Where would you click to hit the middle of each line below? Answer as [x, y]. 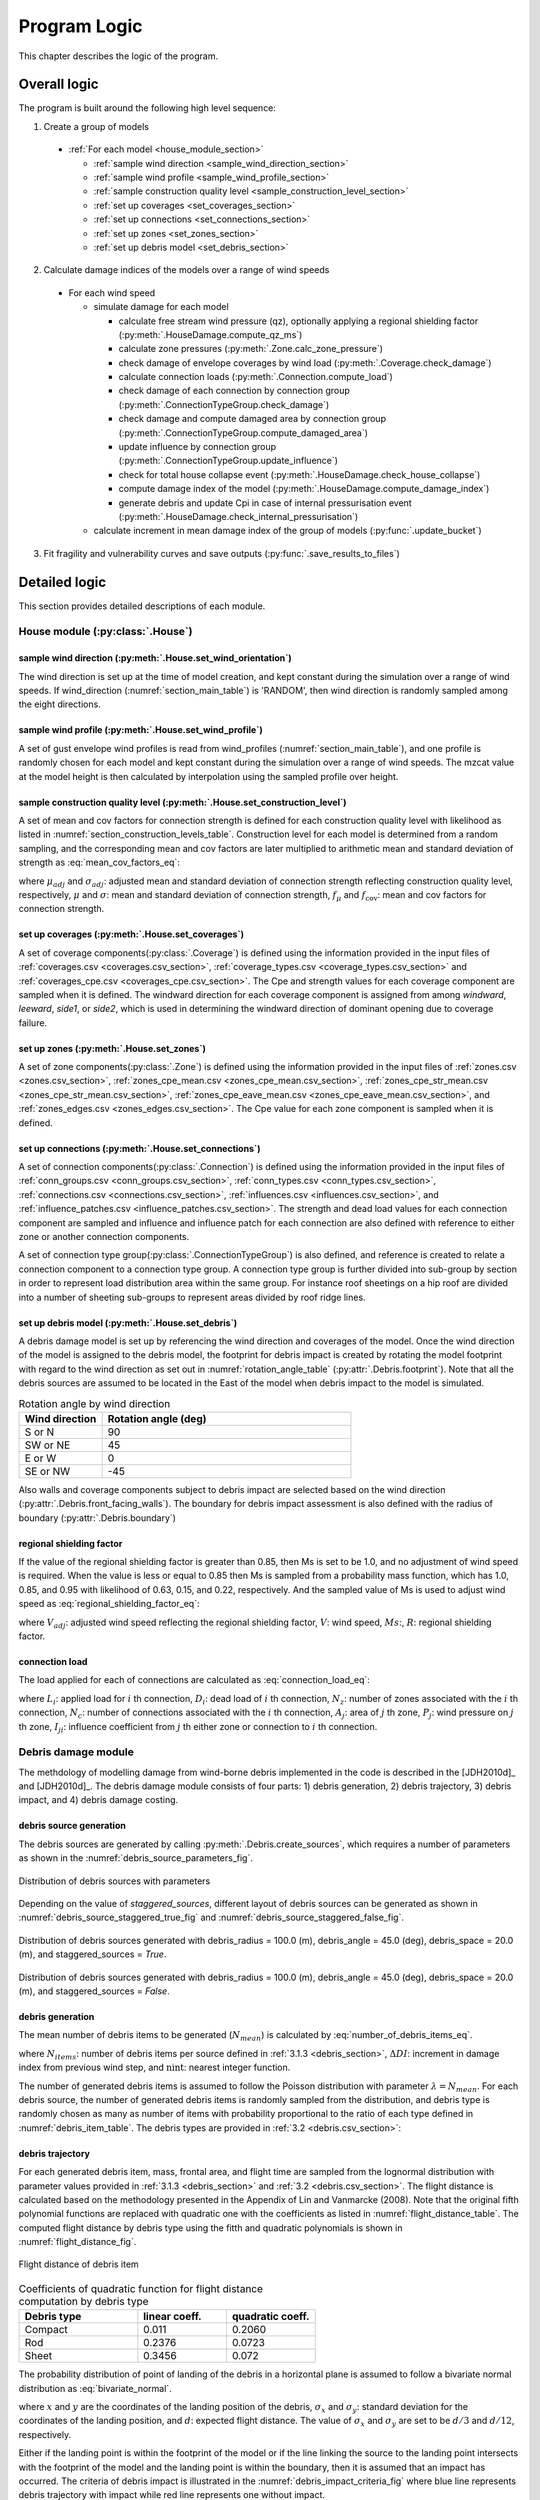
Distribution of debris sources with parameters [114, 1881]
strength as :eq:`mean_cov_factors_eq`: [99, 862]
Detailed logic [62, 581]
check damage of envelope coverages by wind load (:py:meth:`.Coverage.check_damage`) [305, 362]
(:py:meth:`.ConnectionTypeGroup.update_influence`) [228, 461]
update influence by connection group [197, 447]
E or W [40, 1458]
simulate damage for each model [161, 307]
